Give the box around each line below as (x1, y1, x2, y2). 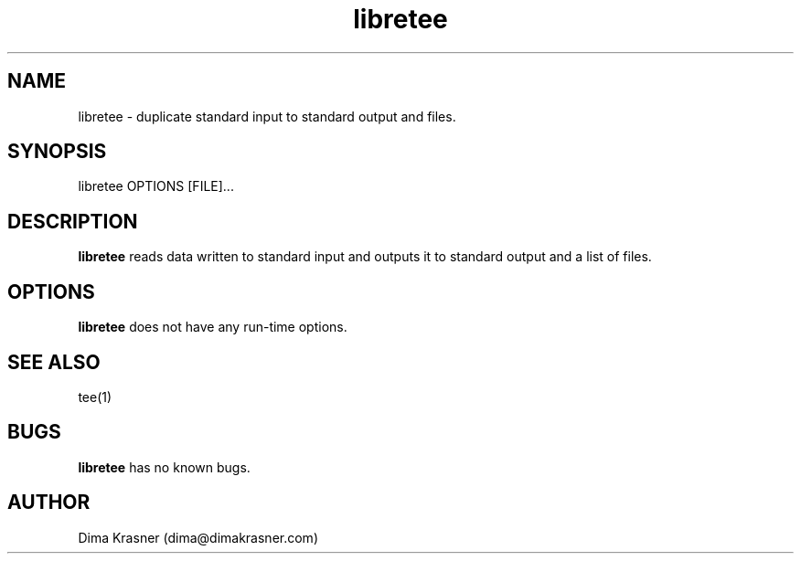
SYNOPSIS (7, 140, 107, 164)
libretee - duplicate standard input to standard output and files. (78, 108, 456, 124)
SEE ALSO (7, 350, 101, 374)
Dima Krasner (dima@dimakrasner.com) (78, 529, 318, 545)
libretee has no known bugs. (78, 459, 251, 475)
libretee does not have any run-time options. (78, 319, 347, 335)
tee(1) (78, 388, 112, 405)
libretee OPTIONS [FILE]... (78, 178, 234, 195)
